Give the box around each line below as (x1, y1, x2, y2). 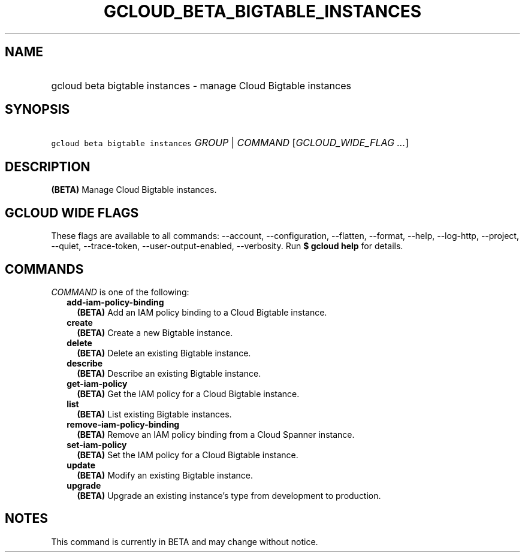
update (67, 459, 96, 470)
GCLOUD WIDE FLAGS (5, 205, 139, 220)
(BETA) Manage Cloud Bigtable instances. (51, 184, 217, 195)
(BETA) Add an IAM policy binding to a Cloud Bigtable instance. (77, 307, 327, 317)
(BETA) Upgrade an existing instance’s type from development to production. (77, 490, 381, 501)
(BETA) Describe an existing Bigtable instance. (77, 368, 261, 379)
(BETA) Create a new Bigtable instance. (77, 327, 233, 338)
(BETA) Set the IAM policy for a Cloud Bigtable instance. (77, 449, 298, 460)
